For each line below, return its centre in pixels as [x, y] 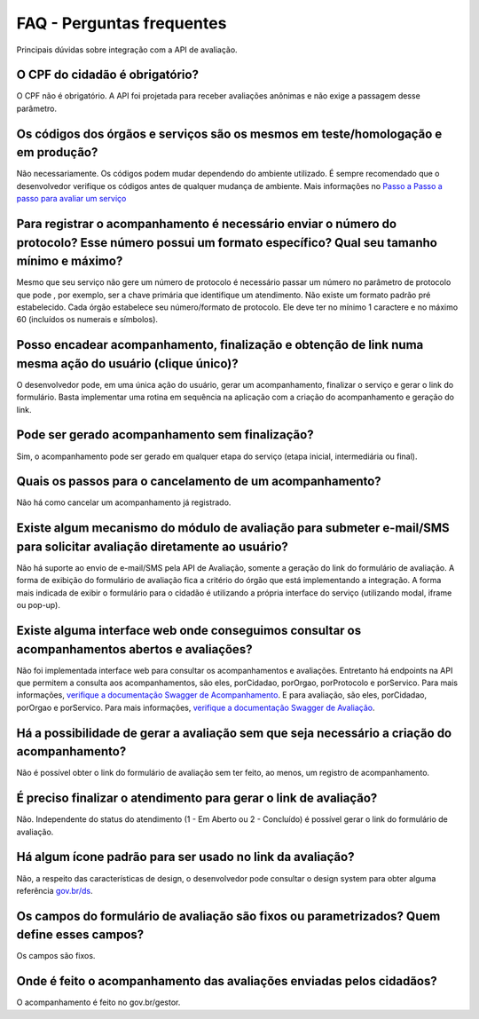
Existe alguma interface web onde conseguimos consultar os [189, 630]
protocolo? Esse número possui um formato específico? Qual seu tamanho [227, 243]
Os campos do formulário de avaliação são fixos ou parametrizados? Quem [228, 916]
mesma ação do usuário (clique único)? [127, 363]
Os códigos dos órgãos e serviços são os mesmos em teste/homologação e [229, 134]
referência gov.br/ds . [55, 890]
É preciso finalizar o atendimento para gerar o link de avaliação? [197, 798]
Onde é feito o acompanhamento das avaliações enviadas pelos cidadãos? [227, 981]
